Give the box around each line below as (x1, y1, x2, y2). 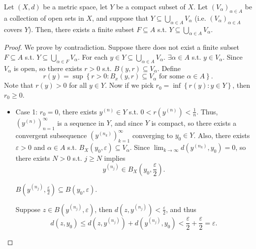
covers (4, 24, 23, 34)
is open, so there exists (13, 63, 82, 73)
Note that (4, 80, 33, 90)
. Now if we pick (105, 80, 154, 90)
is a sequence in (57, 117, 104, 128)
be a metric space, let (43, 1, 108, 11)
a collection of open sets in (4, 12, 84, 23)
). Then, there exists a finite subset (28, 24, 134, 34)
